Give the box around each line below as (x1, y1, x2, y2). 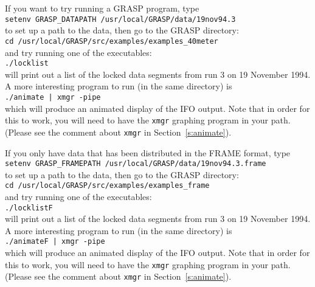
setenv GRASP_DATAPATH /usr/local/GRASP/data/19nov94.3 (5, 15, 236, 24)
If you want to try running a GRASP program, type (5, 2, 199, 14)
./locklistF (5, 203, 53, 212)
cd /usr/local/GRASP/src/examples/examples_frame (5, 181, 210, 190)
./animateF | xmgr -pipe (5, 237, 105, 246)
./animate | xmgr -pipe (5, 92, 101, 102)
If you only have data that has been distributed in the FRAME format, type (5, 146, 291, 159)
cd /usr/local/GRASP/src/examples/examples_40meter (5, 36, 218, 46)
